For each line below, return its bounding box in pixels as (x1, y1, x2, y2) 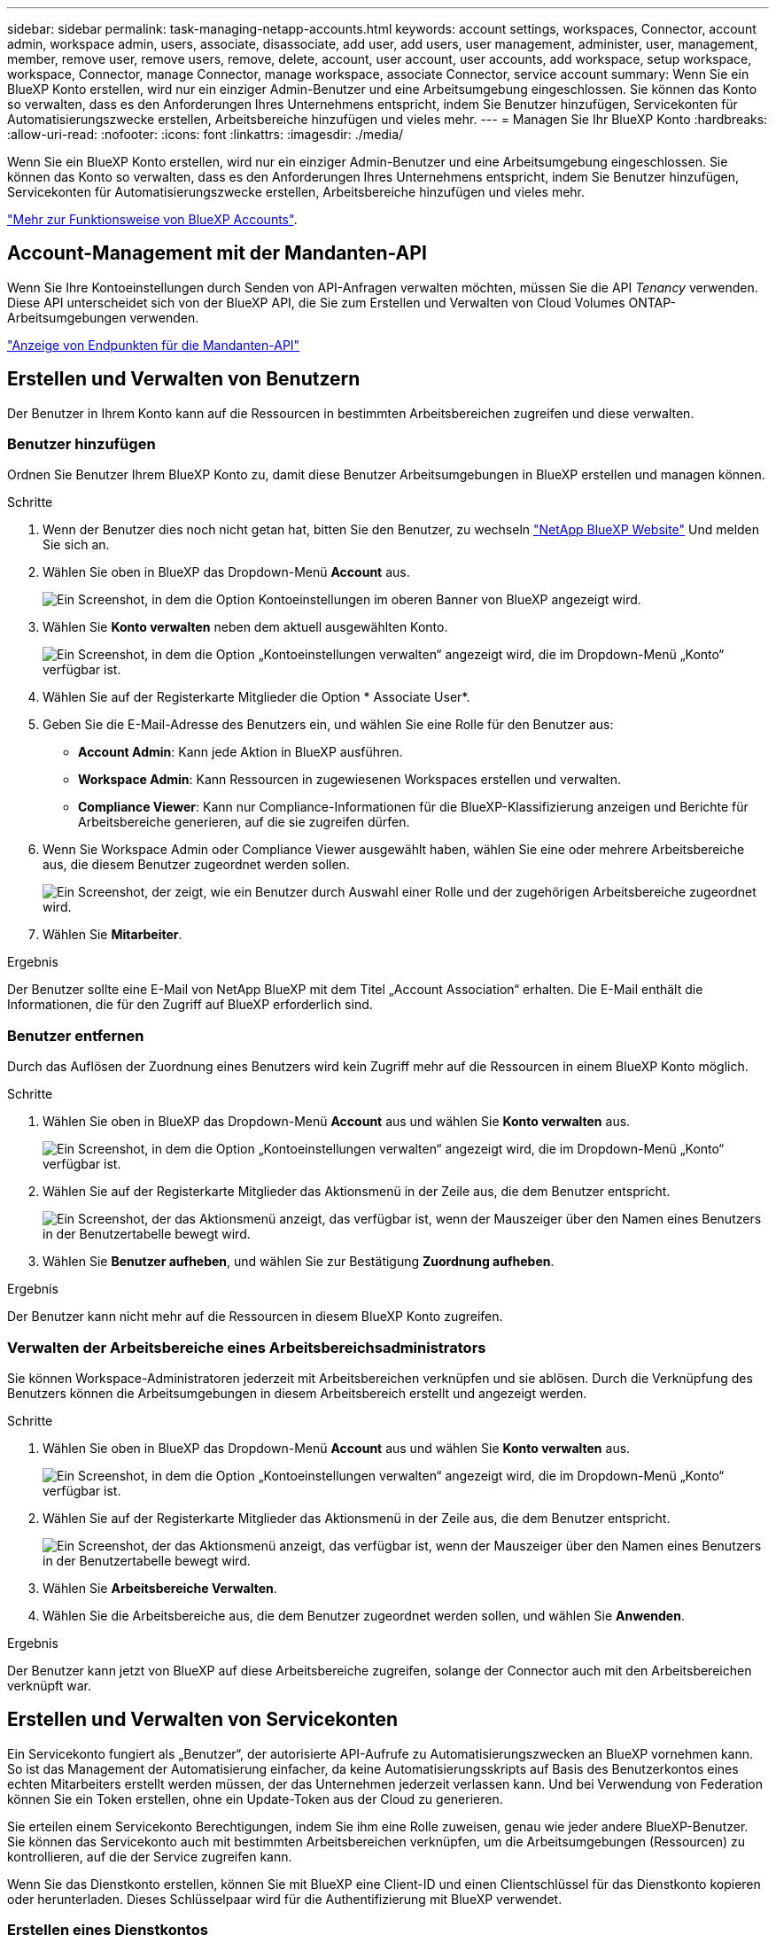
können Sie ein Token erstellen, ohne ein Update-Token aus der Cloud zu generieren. (7, 1791, 503, 1807)
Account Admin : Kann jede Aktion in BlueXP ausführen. (78, 744, 403, 760)
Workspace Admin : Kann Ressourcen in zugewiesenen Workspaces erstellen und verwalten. (78, 772, 622, 788)
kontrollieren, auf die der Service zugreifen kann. (7, 1848, 292, 1864)
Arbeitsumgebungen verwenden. (7, 309, 199, 325)
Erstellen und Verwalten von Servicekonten (7, 1708, 399, 1731)
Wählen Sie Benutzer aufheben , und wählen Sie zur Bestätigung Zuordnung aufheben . (43, 1254, 555, 1270)
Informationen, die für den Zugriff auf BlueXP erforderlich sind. (7, 997, 373, 1013)
